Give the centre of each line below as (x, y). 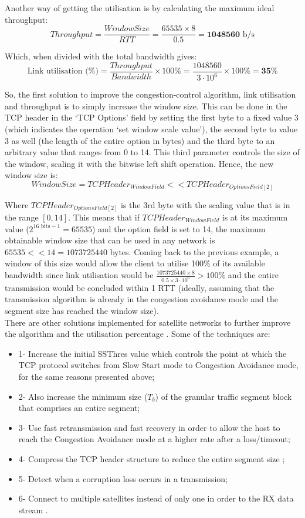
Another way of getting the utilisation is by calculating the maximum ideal (140, 8)
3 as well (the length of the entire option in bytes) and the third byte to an (140, 140)
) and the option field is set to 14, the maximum (179, 228)
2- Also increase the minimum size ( (83, 396)
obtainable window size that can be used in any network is (110, 240)
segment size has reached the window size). (82, 311)
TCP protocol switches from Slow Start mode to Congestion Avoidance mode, (158, 365)
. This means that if (104, 217)
